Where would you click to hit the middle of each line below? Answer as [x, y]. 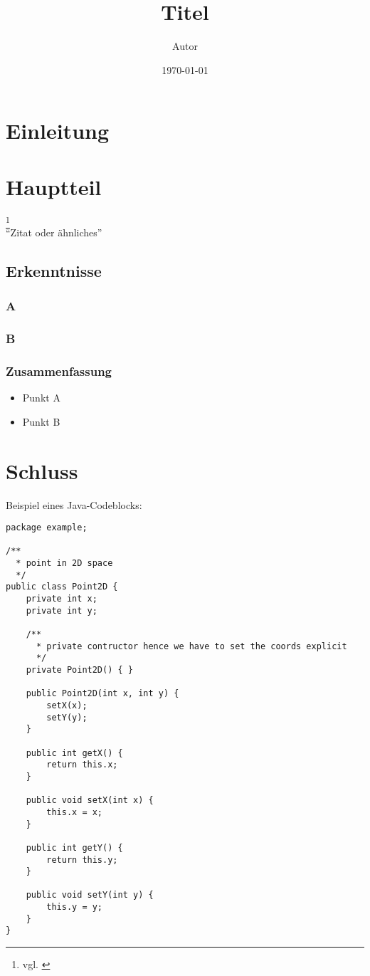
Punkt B [41, 421]
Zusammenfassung [59, 371]
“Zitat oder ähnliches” [54, 232]
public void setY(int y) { [90, 895]
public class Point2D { [62, 587]
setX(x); [67, 705]
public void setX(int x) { [90, 801]
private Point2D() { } [79, 670]
